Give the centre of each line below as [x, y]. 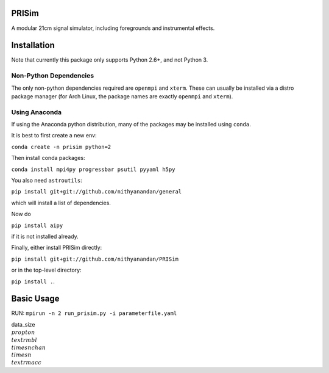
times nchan [29, 347]
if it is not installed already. [45, 236]
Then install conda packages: [48, 158]
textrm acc [27, 362]
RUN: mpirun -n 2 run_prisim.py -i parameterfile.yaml [94, 313]
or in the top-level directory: [46, 270]
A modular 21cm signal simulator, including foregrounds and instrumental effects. [113, 28]
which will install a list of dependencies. [61, 203]
